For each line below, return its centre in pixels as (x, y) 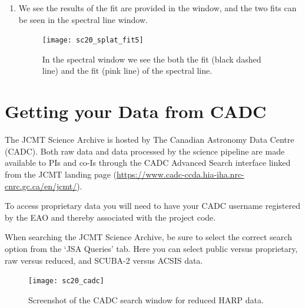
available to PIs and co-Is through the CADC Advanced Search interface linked (148, 163)
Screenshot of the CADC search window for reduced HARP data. (146, 299)
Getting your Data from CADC (136, 111)
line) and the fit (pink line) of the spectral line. (127, 71)
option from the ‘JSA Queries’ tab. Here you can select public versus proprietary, (151, 248)
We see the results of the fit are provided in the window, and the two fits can (158, 8)
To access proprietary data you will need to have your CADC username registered (153, 206)
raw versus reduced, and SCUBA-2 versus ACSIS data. (104, 260)
